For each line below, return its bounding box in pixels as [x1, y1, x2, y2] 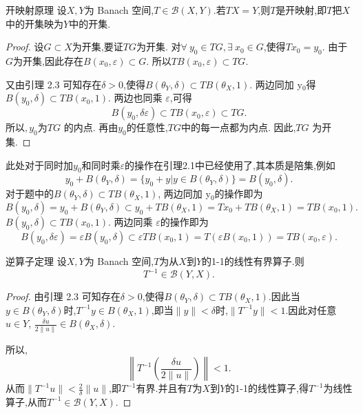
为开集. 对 [136, 39, 181, 54]
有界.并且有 [136, 381, 187, 395]
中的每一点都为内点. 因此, [180, 120, 296, 135]
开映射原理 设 [6, 3, 67, 17]
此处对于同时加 [6, 157, 73, 172]
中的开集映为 [6, 16, 63, 30]
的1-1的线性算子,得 [225, 381, 309, 395]
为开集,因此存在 [13, 53, 83, 68]
